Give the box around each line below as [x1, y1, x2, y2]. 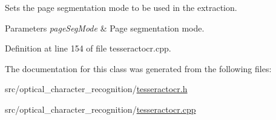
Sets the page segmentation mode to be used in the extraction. [5, 1, 237, 13]
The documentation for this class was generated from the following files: [5, 62, 272, 75]
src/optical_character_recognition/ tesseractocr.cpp [5, 102, 196, 115]
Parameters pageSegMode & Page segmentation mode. [5, 21, 205, 34]
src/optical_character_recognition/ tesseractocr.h [5, 82, 188, 95]
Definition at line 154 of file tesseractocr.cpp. [5, 42, 171, 55]
